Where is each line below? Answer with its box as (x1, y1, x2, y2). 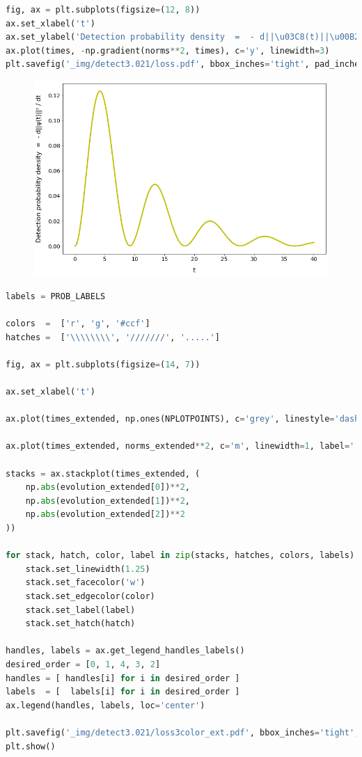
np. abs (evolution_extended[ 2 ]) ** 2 (25, 509, 185, 520)
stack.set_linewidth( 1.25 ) (25, 564, 150, 574)
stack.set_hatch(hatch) (25, 619, 136, 629)
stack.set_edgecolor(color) (25, 591, 155, 601)
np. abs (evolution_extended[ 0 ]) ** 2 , (25, 482, 190, 493)
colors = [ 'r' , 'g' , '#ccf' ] (6, 319, 150, 329)
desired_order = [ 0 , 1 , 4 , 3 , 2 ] (6, 659, 161, 669)
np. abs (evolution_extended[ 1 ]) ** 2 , (25, 495, 190, 506)
